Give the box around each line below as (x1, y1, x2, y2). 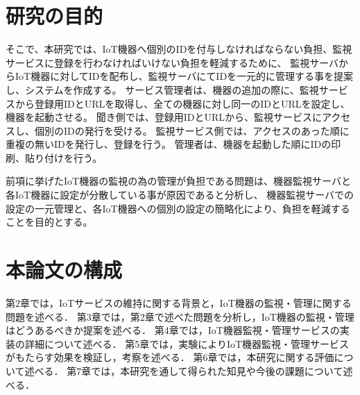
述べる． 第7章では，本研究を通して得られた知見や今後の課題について (24, 363, 343, 378)
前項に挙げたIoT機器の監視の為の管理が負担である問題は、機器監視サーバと (6, 174, 351, 188)
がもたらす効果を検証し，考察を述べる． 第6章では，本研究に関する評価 (6, 350, 334, 364)
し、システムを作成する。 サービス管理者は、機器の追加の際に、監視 (6, 82, 319, 96)
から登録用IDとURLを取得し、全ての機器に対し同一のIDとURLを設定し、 (15, 96, 350, 110)
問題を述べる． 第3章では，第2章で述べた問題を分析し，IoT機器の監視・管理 (6, 309, 354, 323)
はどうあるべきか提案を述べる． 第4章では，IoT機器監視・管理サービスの (6, 323, 340, 337)
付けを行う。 (44, 150, 103, 165)
